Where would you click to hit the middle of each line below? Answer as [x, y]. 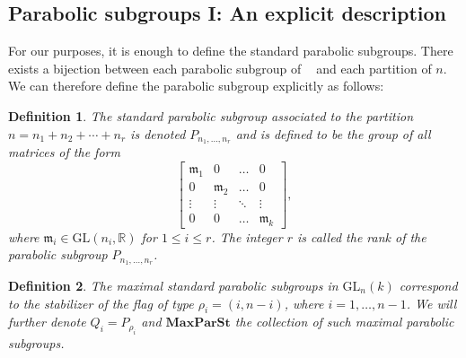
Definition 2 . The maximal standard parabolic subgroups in [173, 286]
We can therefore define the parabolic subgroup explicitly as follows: [196, 86]
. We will [431, 303]
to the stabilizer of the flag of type [101, 303]
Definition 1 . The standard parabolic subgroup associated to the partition [211, 115]
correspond [428, 286]
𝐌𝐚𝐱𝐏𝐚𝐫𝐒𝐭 [198, 323]
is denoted [158, 133]
